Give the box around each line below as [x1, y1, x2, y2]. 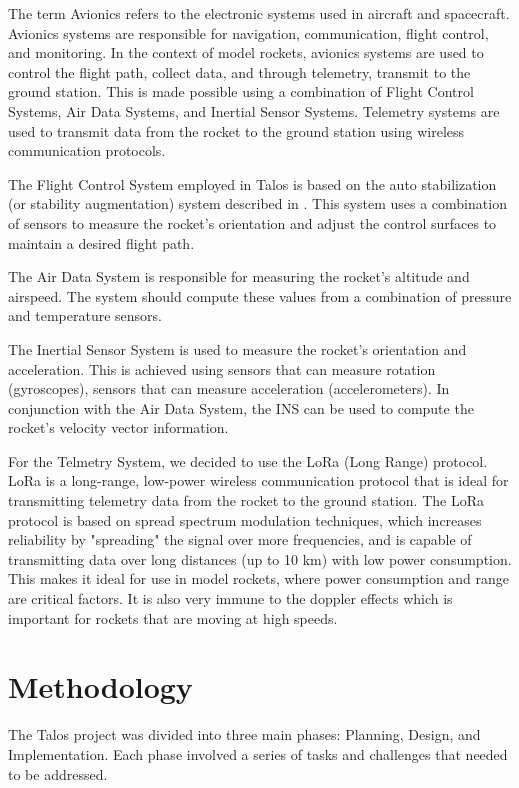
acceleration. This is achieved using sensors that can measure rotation [8, 358, 436, 379]
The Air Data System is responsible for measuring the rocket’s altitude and [8, 266, 470, 287]
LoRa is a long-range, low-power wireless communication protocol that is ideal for [8, 470, 509, 491]
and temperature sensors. [8, 305, 162, 326]
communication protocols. [8, 140, 166, 161]
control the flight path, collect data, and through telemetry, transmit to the [8, 61, 471, 82]
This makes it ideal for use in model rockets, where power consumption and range [8, 568, 510, 589]
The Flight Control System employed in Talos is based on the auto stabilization [8, 173, 497, 194]
